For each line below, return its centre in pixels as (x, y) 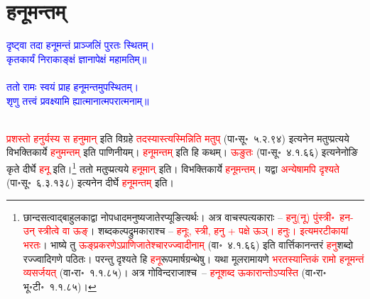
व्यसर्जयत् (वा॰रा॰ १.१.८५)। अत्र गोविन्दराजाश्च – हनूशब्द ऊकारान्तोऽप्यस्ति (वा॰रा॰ (175, 272)
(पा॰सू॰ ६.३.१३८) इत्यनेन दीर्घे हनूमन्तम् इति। (90, 182)
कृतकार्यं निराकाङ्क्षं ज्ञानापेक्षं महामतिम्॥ (77, 58)
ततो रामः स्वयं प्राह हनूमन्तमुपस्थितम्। (73, 86)
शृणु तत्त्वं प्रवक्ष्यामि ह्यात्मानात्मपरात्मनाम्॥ (78, 100)
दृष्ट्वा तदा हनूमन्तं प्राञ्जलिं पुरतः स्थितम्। (81, 45)
